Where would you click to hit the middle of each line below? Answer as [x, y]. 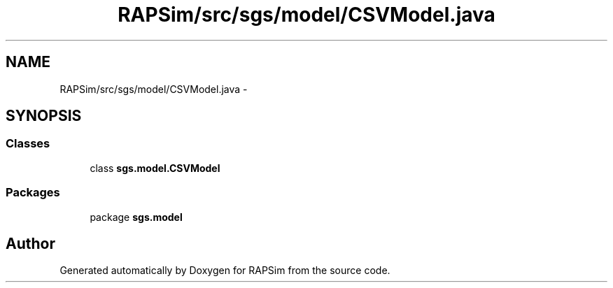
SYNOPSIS [44, 116]
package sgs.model [136, 217]
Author [30, 243]
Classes [28, 144]
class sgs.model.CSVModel [155, 168]
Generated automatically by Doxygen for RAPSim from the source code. [225, 271]
